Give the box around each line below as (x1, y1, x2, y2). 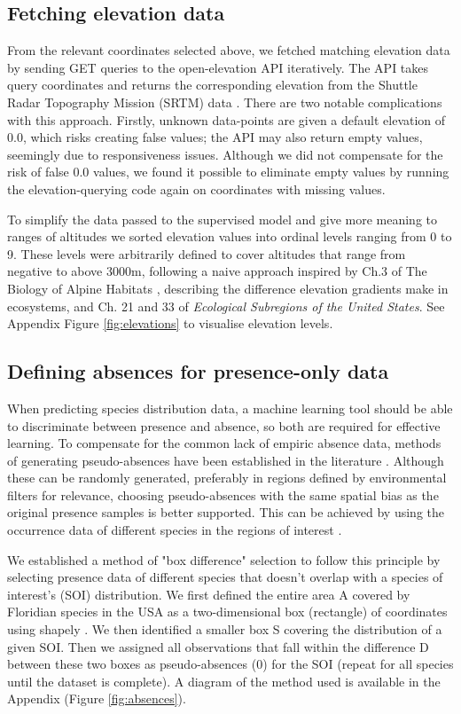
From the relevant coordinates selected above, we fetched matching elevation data (7, 41, 450, 59)
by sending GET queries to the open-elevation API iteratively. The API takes (7, 58, 429, 76)
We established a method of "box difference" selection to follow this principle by (7, 550, 441, 569)
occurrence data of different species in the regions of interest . (7, 521, 342, 539)
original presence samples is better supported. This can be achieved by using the (7, 503, 445, 522)
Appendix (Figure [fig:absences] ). (7, 689, 186, 708)
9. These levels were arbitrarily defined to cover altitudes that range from (7, 244, 406, 263)
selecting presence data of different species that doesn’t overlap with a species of (7, 568, 443, 586)
